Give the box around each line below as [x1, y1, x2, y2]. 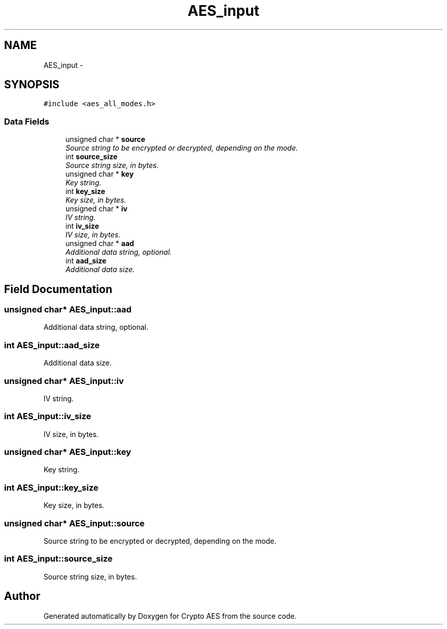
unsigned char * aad [65, 239, 134, 248]
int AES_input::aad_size [4, 340, 100, 350]
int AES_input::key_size [4, 482, 98, 493]
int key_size [65, 187, 106, 196]
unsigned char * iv [65, 204, 128, 213]
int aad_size [65, 256, 107, 265]
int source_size [65, 152, 118, 161]
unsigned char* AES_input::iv [4, 375, 124, 386]
